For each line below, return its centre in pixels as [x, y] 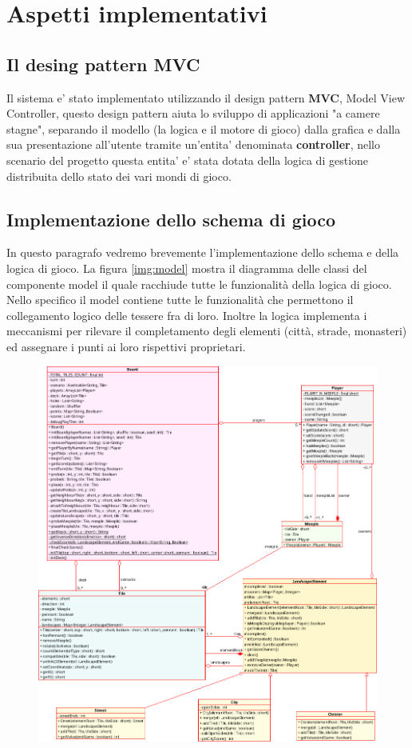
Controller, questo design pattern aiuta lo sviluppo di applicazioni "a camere [193, 113]
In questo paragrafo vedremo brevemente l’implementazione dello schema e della [203, 252]
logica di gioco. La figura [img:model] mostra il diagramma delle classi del [187, 268]
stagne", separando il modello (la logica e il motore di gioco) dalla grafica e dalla [204, 128]
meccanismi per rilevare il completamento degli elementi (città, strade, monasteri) [207, 331]
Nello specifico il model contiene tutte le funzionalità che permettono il [180, 300]
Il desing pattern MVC [103, 64]
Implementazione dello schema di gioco [171, 219]
